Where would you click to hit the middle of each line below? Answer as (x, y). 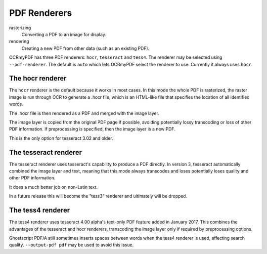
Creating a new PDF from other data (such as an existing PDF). (85, 48)
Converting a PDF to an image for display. (64, 34)
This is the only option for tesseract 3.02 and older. (61, 138)
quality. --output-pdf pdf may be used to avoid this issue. (71, 245)
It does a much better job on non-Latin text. (53, 187)
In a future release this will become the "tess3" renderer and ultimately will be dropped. (98, 196)
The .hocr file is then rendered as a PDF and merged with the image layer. (84, 113)
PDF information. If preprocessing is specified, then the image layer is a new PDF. (92, 129)
